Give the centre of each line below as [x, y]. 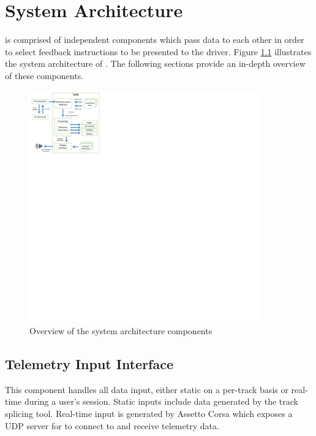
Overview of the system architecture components [121, 331]
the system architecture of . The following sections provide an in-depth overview [155, 63]
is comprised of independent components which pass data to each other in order [155, 40]
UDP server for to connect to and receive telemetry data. [112, 425]
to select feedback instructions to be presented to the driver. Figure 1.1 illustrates [158, 51]
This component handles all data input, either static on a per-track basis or [147, 389]
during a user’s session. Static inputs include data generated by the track [161, 401]
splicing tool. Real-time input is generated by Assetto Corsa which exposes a [149, 414]
